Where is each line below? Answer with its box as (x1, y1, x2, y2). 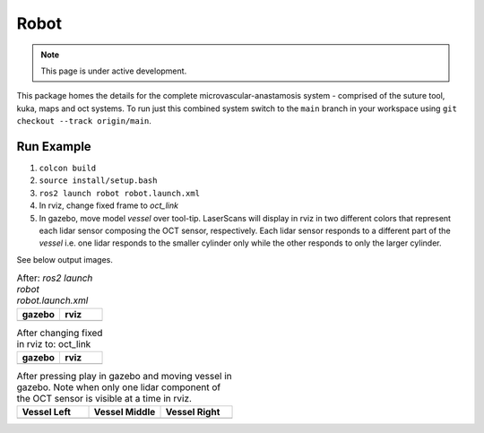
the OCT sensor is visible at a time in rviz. (16, 393, 193, 405)
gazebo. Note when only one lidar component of (16, 381, 221, 394)
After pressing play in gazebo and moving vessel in (16, 370, 232, 383)
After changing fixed (16, 326, 103, 339)
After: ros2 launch (16, 272, 93, 284)
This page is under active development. (40, 65, 187, 76)
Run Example (16, 139, 91, 154)
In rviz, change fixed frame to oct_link (39, 200, 179, 211)
